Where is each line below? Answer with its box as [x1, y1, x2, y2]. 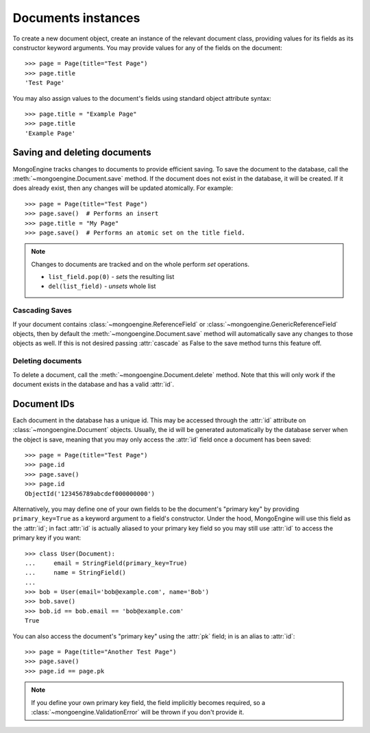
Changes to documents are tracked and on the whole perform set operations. [31, 260, 250, 268]
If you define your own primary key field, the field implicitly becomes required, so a [31, 698, 266, 706]
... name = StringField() [25, 569, 127, 577]
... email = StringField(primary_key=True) [25, 559, 188, 567]
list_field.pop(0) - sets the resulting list [48, 273, 175, 281]
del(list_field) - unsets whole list [48, 282, 156, 291]
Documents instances [12, 10, 140, 25]
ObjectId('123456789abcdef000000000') [25, 490, 156, 497]
